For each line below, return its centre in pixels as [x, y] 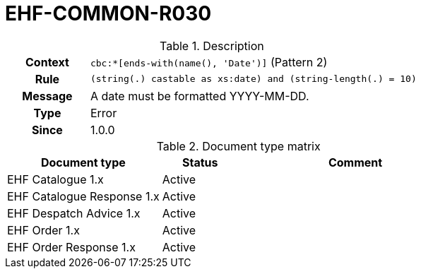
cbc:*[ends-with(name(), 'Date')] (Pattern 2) [209, 62]
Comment [355, 162]
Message [47, 96]
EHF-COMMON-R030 [108, 13]
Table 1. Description [212, 46]
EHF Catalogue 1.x [55, 179]
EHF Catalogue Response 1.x [83, 196]
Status [200, 162]
